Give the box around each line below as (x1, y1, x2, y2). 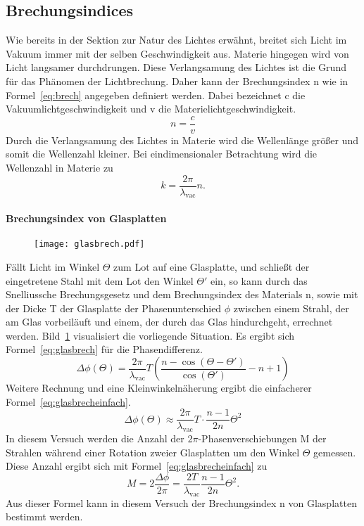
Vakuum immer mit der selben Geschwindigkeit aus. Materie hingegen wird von (6, 46, 349, 60)
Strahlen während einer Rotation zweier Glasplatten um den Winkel (6, 444, 300, 459)
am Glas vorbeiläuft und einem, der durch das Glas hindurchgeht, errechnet (6, 314, 333, 329)
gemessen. (313, 444, 356, 459)
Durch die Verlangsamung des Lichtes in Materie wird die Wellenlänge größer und (6, 132, 358, 147)
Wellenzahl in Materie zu (6, 160, 113, 175)
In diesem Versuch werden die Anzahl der (6, 431, 184, 446)
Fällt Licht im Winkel (6, 259, 100, 274)
